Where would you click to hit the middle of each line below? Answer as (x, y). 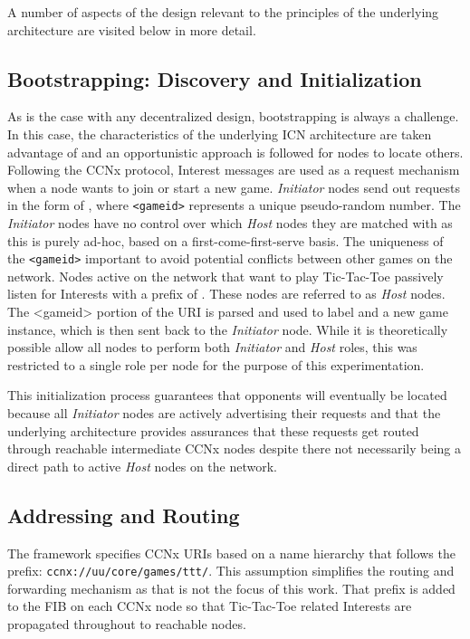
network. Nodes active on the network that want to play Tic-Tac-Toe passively (225, 276)
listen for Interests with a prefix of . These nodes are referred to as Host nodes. (226, 294)
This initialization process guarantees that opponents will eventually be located (227, 395)
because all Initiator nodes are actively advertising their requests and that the (224, 413)
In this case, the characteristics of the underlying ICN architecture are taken (220, 134)
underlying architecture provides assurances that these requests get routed (213, 430)
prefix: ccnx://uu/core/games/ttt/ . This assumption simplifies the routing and (231, 571)
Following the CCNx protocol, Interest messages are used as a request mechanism (234, 170)
